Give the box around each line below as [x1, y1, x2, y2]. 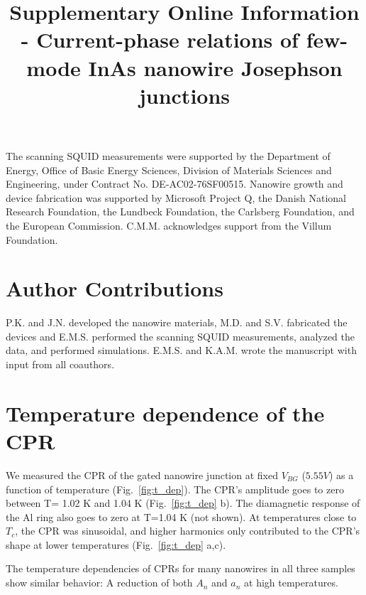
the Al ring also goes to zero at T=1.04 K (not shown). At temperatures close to [6, 509, 357, 524]
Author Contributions [6, 274, 223, 303]
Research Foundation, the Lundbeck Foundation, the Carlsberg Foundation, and [6, 204, 355, 219]
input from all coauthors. [6, 357, 115, 371]
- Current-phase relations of [21, 25, 299, 54]
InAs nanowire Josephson [88, 53, 343, 82]
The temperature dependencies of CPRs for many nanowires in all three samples [6, 561, 355, 576]
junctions [138, 80, 231, 109]
